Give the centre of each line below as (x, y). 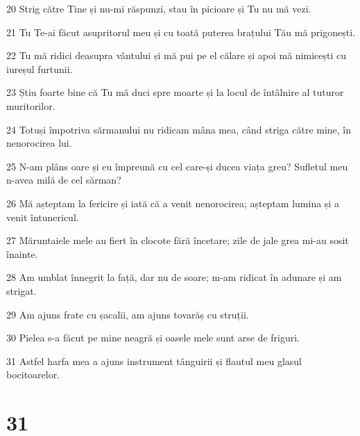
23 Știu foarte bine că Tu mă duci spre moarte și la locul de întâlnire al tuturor (175, 92)
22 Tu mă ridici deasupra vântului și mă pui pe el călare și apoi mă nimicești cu (177, 55)
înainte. (22, 253)
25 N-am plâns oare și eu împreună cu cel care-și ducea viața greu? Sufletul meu (177, 166)
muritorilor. (31, 105)
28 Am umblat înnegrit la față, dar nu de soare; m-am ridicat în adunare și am (174, 277)
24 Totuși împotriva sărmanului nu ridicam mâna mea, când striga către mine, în (179, 129)
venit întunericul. (43, 217)
